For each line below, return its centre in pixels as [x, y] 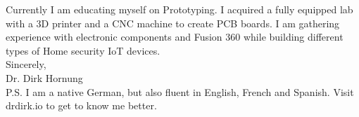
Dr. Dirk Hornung [44, 77]
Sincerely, [26, 64]
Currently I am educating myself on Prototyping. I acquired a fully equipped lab [179, 9]
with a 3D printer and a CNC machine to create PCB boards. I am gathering [173, 23]
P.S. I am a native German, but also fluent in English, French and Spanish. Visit [180, 91]
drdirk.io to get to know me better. [81, 105]
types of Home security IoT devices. [83, 50]
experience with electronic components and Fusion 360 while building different [175, 37]
